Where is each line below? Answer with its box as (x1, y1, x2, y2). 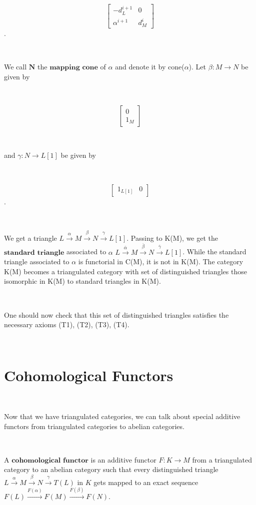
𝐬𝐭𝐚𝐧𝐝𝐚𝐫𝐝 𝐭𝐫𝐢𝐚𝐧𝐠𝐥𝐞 (4, 249, 64, 256)
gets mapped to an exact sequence (93, 477, 198, 487)
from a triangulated (192, 454, 252, 465)
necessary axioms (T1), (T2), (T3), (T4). (4, 319, 129, 330)
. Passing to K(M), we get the (126, 232, 218, 243)
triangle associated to (4, 256, 69, 267)
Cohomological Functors (4, 365, 173, 386)
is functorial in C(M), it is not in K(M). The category (78, 256, 243, 267)
